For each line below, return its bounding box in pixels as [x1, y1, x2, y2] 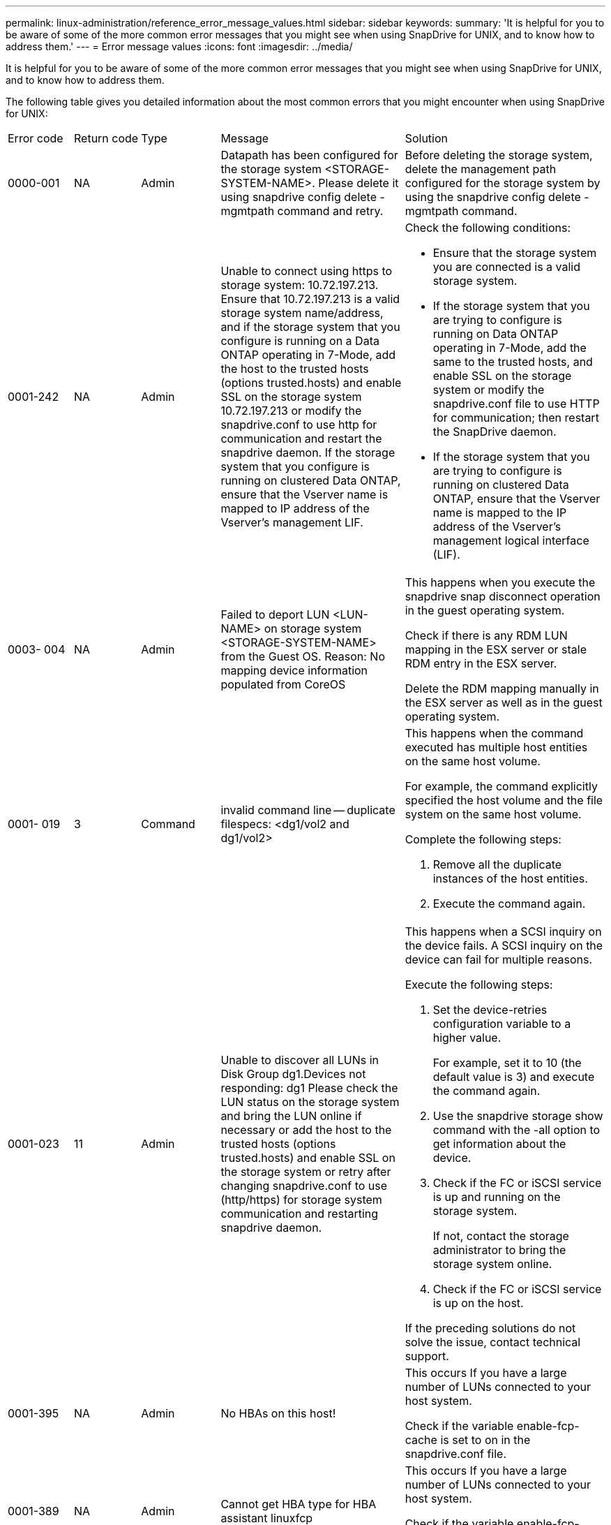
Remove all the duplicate [432, 857, 562, 871]
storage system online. [432, 1257, 552, 1271]
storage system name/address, [220, 306, 384, 320]
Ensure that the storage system [432, 246, 597, 260]
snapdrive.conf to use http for [220, 418, 377, 432]
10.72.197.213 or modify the [220, 404, 362, 418]
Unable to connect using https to [220, 264, 393, 278]
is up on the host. [432, 1296, 524, 1310]
